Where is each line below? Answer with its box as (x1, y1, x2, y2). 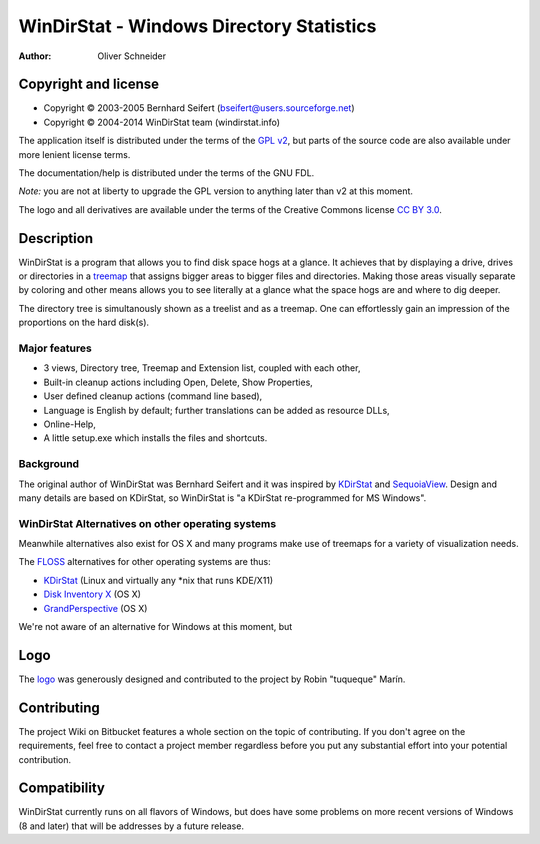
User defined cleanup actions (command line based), (43, 390, 263, 402)
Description (18, 230, 94, 247)
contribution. (18, 753, 72, 765)
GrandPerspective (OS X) (43, 602, 148, 614)
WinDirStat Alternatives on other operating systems (18, 516, 277, 530)
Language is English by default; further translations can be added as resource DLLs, (43, 404, 390, 416)
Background (18, 457, 80, 471)
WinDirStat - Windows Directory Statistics (18, 15, 377, 37)
